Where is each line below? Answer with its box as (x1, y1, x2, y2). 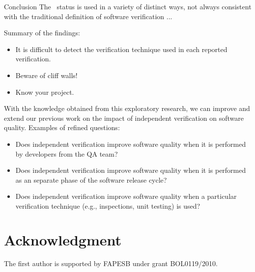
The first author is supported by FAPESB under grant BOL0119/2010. (4, 258, 218, 268)
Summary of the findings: (4, 27, 80, 38)
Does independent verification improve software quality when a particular (15, 191, 237, 201)
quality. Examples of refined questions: (4, 122, 120, 133)
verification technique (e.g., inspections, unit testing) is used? (15, 200, 200, 211)
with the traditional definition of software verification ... (4, 11, 172, 21)
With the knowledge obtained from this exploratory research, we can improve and (4, 103, 250, 113)
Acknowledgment (4, 229, 121, 249)
